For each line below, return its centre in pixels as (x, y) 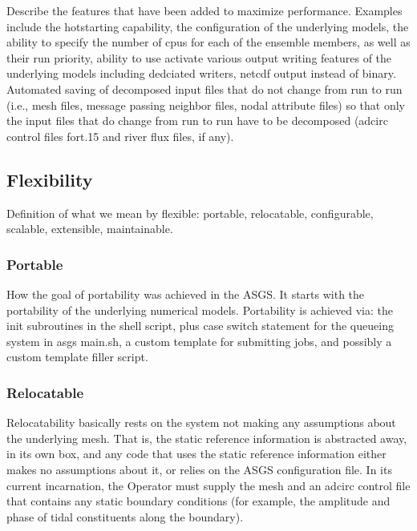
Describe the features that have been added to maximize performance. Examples (204, 10)
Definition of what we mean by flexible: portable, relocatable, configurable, (190, 213)
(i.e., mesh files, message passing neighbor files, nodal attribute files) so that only (206, 105)
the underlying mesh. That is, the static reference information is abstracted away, (207, 438)
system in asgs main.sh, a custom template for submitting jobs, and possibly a (199, 341)
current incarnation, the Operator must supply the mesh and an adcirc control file (208, 485)
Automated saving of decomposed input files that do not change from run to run (204, 88)
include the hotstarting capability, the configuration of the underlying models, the (208, 26)
